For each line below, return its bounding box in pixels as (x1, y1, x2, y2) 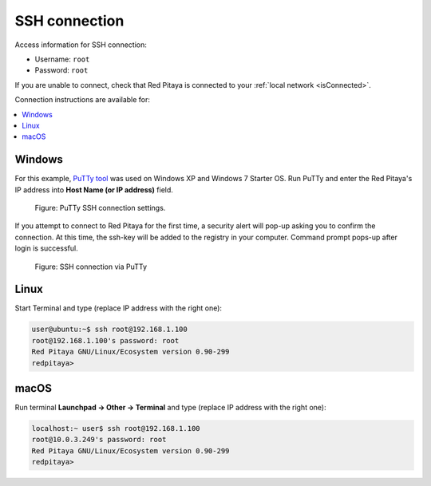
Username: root (34, 54, 90, 64)
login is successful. (14, 243, 79, 253)
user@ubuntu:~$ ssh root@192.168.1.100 (31, 325, 188, 334)
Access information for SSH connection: (14, 40, 147, 49)
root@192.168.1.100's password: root (31, 336, 180, 345)
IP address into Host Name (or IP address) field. (14, 184, 173, 195)
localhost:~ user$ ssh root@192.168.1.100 (31, 424, 200, 433)
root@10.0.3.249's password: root (31, 435, 167, 445)
